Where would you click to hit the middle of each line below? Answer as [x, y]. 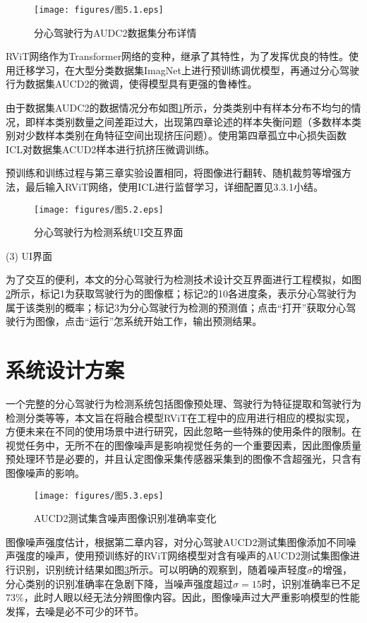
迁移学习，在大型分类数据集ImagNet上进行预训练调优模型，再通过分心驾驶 [187, 70]
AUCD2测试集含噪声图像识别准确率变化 [125, 518]
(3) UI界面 [29, 255]
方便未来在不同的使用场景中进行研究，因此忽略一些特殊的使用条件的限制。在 [183, 431]
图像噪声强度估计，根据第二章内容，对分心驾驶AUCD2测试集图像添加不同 [176, 541]
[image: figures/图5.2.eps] [99, 209]
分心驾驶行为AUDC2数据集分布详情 [115, 32]
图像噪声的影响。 [45, 472]
